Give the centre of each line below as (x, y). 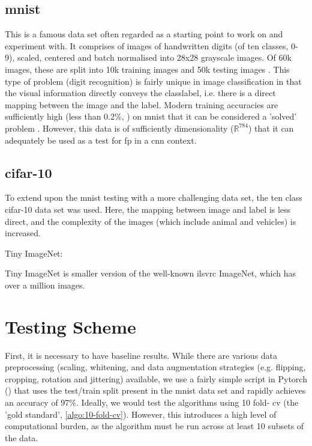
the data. (22, 437)
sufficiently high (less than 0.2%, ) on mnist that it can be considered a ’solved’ (151, 116)
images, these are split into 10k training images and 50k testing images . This (147, 69)
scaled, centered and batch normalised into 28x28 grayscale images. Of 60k (154, 57)
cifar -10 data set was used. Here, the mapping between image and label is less (148, 209)
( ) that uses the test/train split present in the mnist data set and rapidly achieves (155, 390)
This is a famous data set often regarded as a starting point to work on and (144, 34)
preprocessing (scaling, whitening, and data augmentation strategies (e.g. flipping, (155, 367)
